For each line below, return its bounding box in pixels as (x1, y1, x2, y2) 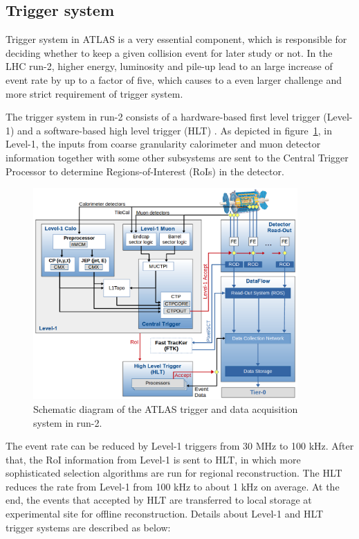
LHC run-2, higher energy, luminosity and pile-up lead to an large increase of (6, 59, 333, 73)
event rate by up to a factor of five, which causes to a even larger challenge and (6, 72, 342, 87)
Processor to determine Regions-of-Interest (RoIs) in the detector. (6, 164, 284, 178)
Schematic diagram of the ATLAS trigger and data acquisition (33, 401, 298, 416)
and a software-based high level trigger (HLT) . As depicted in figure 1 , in (17, 123, 332, 137)
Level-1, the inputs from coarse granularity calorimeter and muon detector (6, 136, 321, 151)
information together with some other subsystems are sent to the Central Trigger (6, 150, 349, 164)
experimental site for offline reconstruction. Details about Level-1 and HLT (6, 506, 324, 521)
